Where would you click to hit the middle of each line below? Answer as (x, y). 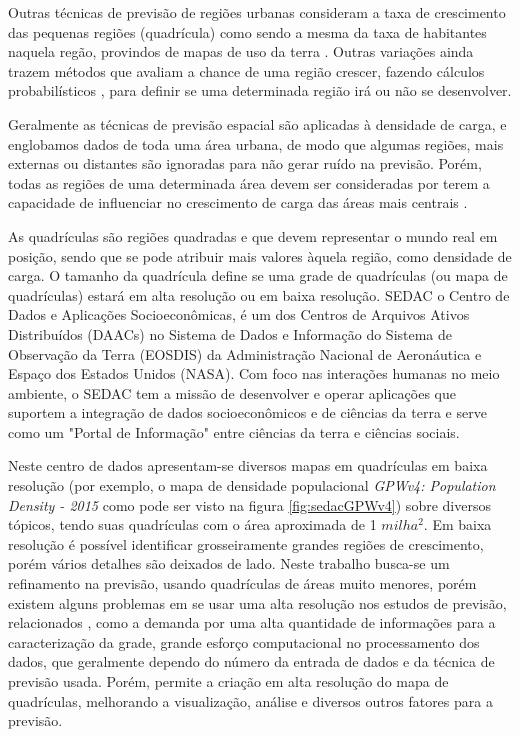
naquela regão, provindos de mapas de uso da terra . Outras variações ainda (241, 51)
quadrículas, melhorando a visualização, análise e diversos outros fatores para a (250, 700)
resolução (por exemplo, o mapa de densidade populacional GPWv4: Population (252, 485)
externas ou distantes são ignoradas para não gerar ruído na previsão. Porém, (245, 163)
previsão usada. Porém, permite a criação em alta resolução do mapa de (228, 681)
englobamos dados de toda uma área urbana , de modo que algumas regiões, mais (256, 143)
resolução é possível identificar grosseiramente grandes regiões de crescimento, (246, 543)
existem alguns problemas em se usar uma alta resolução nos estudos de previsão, (257, 602)
